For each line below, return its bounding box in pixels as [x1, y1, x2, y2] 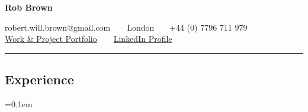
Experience [5, 70, 74, 88]
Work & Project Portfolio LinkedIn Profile [5, 32, 172, 45]
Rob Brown [5, 1, 53, 13]
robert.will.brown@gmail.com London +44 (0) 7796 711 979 [5, 21, 248, 33]
